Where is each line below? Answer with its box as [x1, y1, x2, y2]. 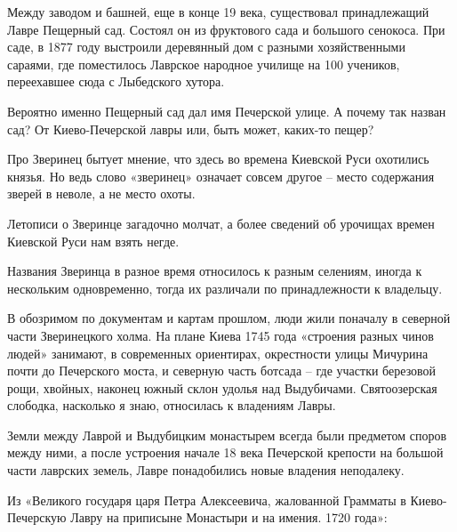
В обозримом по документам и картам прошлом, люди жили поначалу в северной [7, 309, 451, 327]
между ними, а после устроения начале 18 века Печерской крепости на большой [7, 443, 444, 462]
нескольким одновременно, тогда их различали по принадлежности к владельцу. [7, 278, 443, 297]
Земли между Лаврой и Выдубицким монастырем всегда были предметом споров [7, 425, 447, 444]
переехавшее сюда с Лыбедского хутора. [7, 72, 225, 91]
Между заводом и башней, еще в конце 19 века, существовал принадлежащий [7, 3, 429, 20]
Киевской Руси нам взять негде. [7, 231, 180, 250]
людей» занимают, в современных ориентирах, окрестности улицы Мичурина [7, 343, 429, 362]
